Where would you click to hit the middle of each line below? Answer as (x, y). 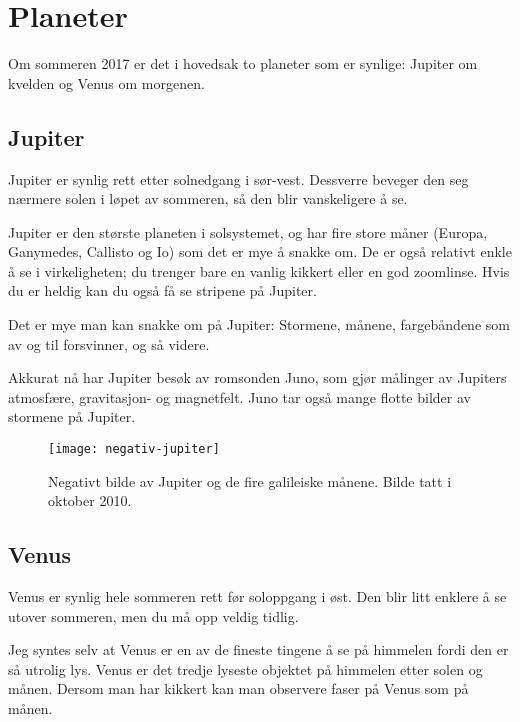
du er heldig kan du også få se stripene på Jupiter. (162, 290)
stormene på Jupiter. (72, 416)
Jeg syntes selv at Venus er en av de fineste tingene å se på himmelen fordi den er (258, 649)
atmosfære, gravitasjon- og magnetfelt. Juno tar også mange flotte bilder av (239, 396)
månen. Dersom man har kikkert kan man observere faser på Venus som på (238, 688)
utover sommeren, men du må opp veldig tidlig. (153, 615)
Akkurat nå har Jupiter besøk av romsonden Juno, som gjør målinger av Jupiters (257, 377)
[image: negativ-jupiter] (134, 449)
